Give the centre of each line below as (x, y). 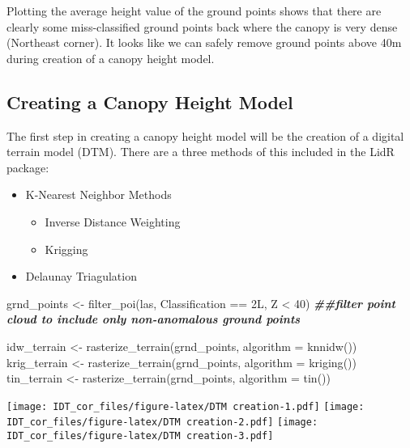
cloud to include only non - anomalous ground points (154, 319)
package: (28, 167)
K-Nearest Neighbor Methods (98, 194)
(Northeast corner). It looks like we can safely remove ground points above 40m (204, 42)
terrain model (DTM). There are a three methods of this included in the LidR (201, 152)
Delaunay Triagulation (81, 276)
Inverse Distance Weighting (113, 221)
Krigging (66, 249)
